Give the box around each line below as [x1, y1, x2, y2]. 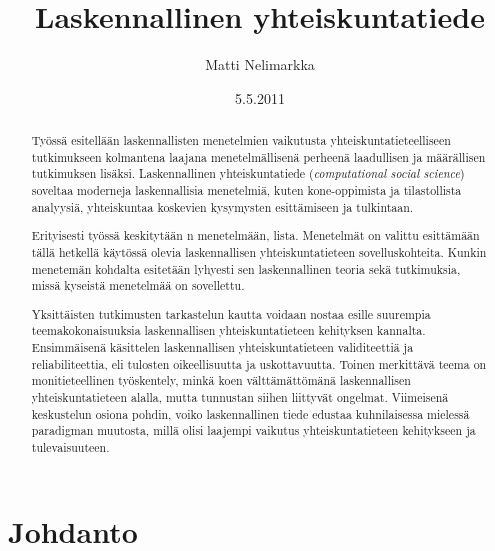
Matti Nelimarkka [205, 54, 315, 75]
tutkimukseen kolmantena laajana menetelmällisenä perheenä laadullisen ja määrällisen [31, 148, 486, 165]
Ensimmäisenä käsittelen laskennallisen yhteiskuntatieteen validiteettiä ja [31, 339, 414, 356]
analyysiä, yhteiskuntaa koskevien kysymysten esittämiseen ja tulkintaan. [31, 198, 414, 215]
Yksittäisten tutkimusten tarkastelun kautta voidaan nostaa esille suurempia [31, 305, 431, 322]
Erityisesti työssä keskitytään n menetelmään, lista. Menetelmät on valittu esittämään [31, 227, 480, 244]
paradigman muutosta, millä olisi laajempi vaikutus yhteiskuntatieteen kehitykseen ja [31, 422, 476, 439]
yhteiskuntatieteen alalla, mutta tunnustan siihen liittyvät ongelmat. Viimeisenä [31, 389, 449, 406]
